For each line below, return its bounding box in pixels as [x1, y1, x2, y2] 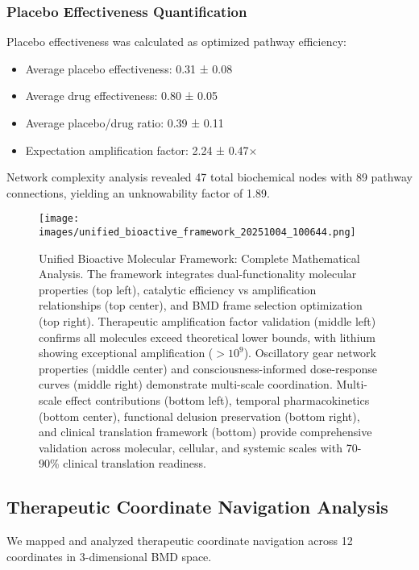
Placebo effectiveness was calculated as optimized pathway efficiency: [6, 33, 346, 50]
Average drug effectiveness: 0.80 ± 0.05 [25, 87, 218, 104]
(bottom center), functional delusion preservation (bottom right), [39, 407, 360, 424]
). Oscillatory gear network [243, 344, 376, 361]
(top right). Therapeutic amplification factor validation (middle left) [39, 313, 376, 330]
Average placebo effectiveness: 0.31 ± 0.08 [25, 60, 233, 77]
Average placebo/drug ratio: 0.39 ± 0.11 [25, 114, 224, 131]
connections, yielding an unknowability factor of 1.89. [6, 184, 270, 201]
